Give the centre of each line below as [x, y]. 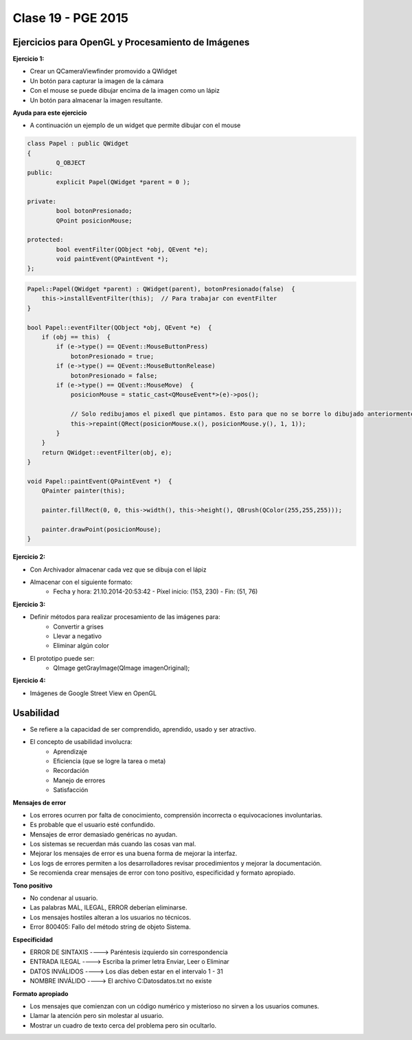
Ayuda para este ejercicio [50, 113]
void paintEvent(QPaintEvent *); [112, 259]
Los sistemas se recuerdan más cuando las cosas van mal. [113, 844]
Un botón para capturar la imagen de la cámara [97, 81]
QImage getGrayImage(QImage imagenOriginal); [122, 668]
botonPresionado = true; [112, 356]
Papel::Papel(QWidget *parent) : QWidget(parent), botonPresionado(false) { [161, 289]
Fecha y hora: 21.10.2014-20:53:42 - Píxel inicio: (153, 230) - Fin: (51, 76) [156, 591]
